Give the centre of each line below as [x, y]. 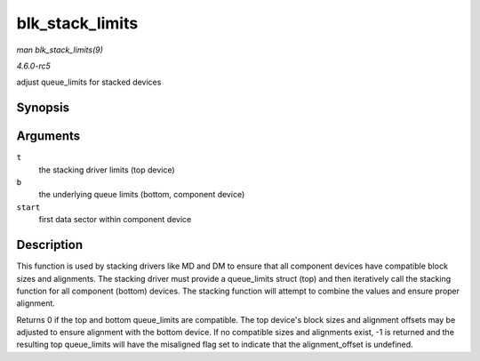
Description [50, 245]
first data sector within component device [115, 220]
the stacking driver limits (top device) [107, 170]
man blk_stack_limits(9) [60, 50]
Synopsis [43, 108]
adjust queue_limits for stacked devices [89, 82]
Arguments [48, 136]
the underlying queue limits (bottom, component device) [142, 195]
